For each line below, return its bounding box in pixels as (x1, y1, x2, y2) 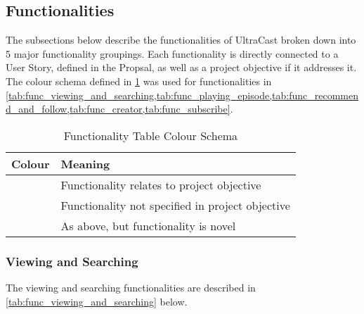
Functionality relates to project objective (60, 176, 261, 193)
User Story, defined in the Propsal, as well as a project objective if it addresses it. (6, 60, 357, 75)
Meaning (60, 155, 110, 172)
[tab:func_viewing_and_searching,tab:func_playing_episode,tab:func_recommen (6, 87, 358, 102)
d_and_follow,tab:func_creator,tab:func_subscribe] (6, 101, 230, 116)
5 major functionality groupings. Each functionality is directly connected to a (6, 46, 339, 61)
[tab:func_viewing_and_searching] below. (6, 294, 188, 308)
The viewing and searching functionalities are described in (6, 280, 256, 294)
